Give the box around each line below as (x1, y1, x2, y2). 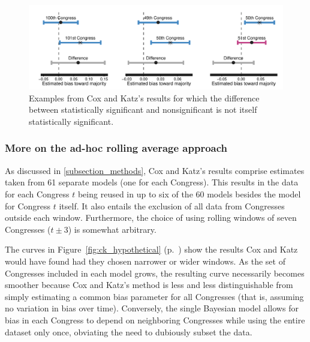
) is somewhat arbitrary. (68, 223, 156, 235)
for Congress (5, 199, 51, 212)
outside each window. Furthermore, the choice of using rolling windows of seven (5, 211, 297, 224)
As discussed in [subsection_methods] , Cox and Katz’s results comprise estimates (5, 164, 305, 176)
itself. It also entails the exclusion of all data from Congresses (59, 199, 285, 212)
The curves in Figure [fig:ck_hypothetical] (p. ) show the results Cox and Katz (5, 243, 298, 256)
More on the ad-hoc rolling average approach (5, 140, 227, 155)
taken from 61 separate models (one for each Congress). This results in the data (5, 176, 299, 188)
